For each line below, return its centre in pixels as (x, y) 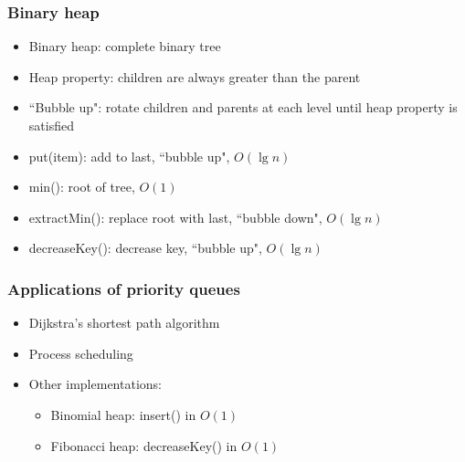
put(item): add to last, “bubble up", (129, 156)
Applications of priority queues (124, 288)
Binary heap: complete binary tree (125, 46)
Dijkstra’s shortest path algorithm (124, 323)
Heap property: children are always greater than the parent (195, 76)
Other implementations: (95, 384)
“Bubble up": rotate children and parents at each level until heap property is (243, 107)
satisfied (51, 125)
